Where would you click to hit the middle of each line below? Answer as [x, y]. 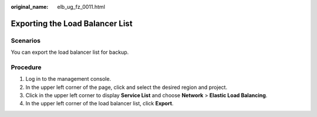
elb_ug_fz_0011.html [81, 7]
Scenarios [26, 40]
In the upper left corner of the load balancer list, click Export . [100, 104]
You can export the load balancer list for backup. [70, 52]
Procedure [26, 67]
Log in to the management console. [68, 79]
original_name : [30, 7]
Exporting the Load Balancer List [72, 23]
